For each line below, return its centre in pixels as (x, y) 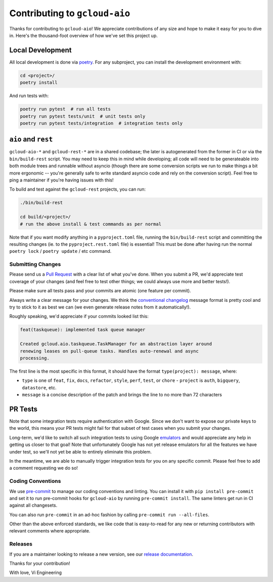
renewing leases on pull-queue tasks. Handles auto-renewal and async (109, 351)
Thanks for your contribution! (40, 563)
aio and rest (31, 139)
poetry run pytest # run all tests (65, 109)
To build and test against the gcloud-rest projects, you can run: (78, 189)
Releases (21, 544)
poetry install (39, 83)
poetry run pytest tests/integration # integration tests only (101, 123)
